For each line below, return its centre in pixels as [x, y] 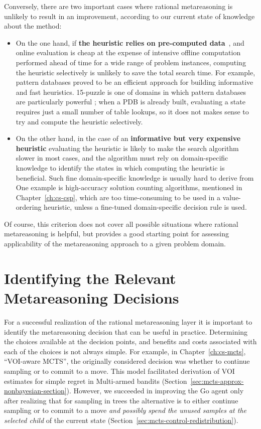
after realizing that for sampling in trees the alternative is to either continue [121, 400]
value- [232, 197]
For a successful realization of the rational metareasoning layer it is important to [128, 321]
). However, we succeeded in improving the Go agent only [155, 391]
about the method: [33, 26]
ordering [29, 207]
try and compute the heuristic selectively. [79, 121]
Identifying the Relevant [90, 278]
